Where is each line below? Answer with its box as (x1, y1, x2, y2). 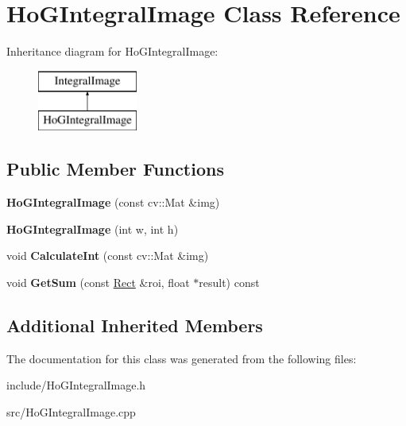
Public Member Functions (6, 157, 224, 181)
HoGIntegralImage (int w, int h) (6, 220, 179, 237)
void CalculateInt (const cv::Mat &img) (6, 247, 209, 264)
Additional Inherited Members (6, 312, 263, 337)
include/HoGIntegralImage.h (6, 377, 146, 393)
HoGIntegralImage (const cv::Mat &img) (6, 194, 220, 211)
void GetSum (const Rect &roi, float (6, 273, 190, 290)
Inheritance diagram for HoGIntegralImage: (6, 43, 218, 60)
